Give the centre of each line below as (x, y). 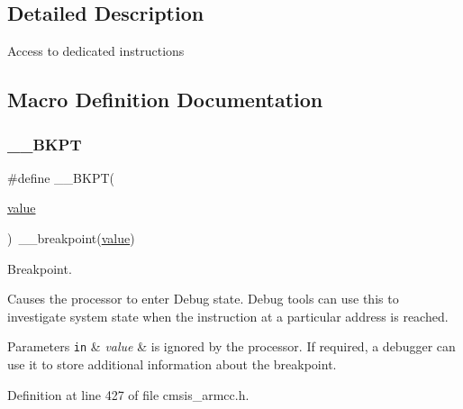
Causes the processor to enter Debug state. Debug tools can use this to (203, 299)
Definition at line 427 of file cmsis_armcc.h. (128, 394)
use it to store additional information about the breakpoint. (172, 364)
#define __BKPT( (61, 177)
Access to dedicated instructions (96, 51)
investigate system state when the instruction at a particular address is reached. (228, 316)
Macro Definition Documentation (165, 100)
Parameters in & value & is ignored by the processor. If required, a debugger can (231, 346)
